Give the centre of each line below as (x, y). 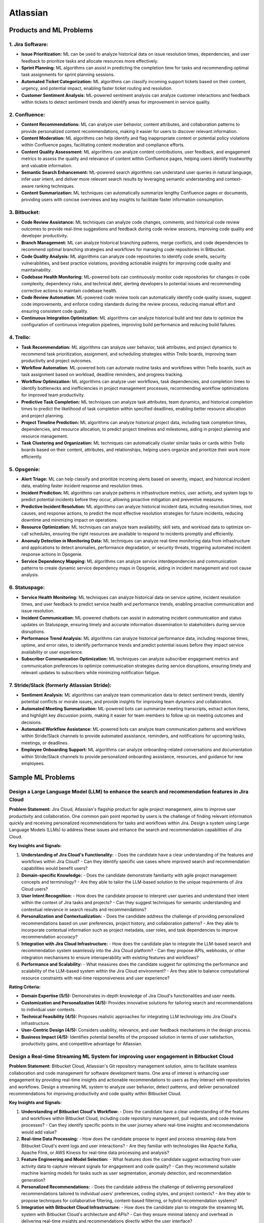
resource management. (45, 436)
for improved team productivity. (53, 395)
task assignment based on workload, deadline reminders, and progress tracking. (102, 375)
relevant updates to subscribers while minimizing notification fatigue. (91, 672)
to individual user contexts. (48, 1010)
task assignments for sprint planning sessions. (68, 75)
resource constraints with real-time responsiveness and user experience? (95, 978)
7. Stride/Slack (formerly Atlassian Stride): (60, 685)
